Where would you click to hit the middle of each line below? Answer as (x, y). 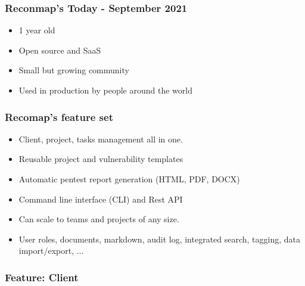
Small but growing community (74, 70)
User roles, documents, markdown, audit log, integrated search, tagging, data (160, 239)
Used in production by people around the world (105, 90)
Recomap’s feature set (59, 116)
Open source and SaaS (60, 50)
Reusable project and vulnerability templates (101, 159)
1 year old (37, 30)
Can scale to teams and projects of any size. (99, 219)
